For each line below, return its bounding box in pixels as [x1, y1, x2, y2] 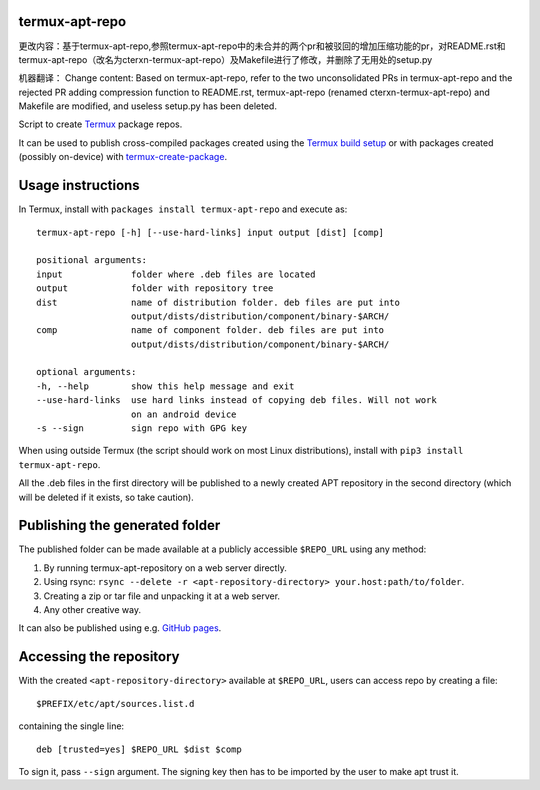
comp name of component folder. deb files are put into [36, 325, 385, 336]
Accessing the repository [18, 648, 180, 665]
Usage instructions [18, 177, 140, 194]
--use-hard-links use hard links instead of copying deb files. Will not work [36, 395, 437, 406]
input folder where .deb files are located [36, 268, 316, 280]
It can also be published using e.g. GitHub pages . [18, 622, 222, 634]
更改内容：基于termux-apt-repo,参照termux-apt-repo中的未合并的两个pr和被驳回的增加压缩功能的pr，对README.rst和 [18, 40, 506, 52]
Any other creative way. [43, 604, 142, 616]
